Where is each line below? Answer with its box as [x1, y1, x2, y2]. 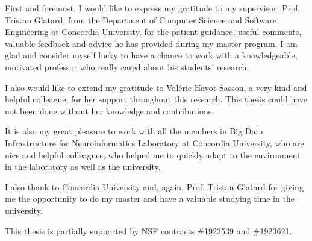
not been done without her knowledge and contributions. [5, 104, 214, 117]
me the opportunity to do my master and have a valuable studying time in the [5, 192, 295, 205]
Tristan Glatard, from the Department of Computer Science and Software [5, 13, 276, 26]
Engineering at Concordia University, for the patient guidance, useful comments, [5, 25, 302, 38]
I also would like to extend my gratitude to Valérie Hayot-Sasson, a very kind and [5, 81, 307, 93]
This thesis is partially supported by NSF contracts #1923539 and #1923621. [5, 224, 292, 237]
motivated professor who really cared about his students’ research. [5, 60, 249, 73]
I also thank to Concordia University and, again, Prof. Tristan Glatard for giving [5, 180, 304, 193]
